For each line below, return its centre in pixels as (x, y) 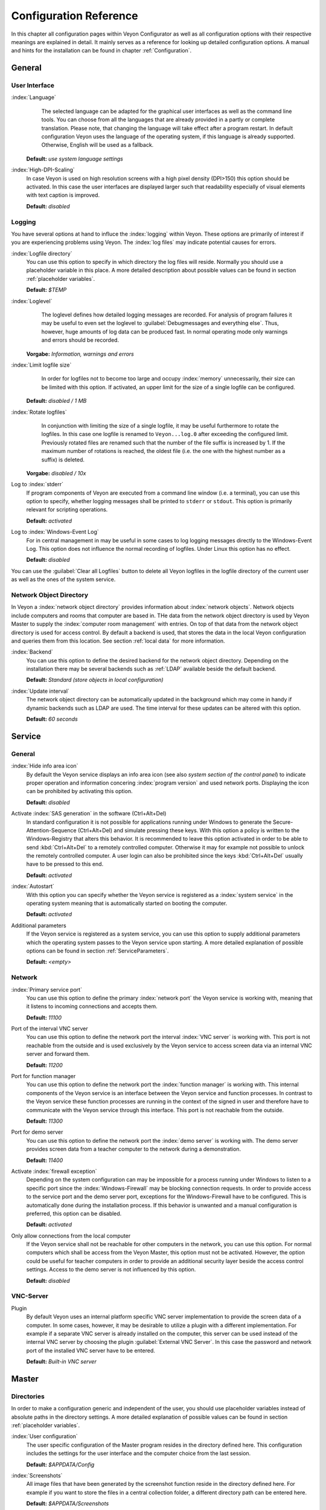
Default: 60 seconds (52, 719)
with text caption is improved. (63, 195)
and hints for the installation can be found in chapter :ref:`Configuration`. (101, 51)
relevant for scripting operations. (67, 510)
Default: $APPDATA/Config (60, 1464)
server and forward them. (58, 1054)
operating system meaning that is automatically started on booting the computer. (127, 904)
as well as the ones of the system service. (63, 579)
